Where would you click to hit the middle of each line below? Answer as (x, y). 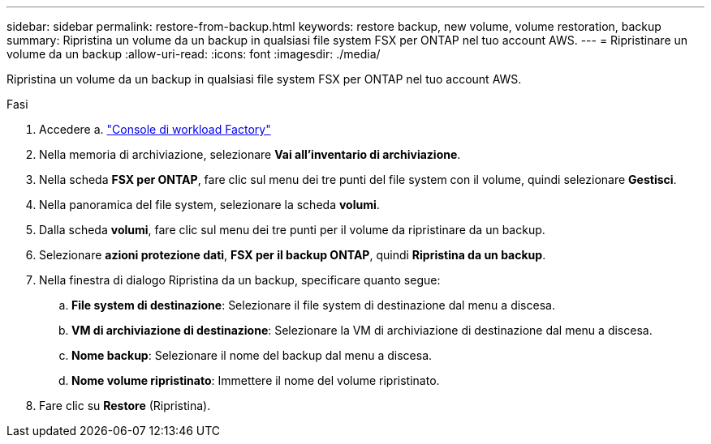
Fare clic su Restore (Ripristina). (125, 406)
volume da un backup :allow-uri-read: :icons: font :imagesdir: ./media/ (194, 54)
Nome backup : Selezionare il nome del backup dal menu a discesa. (252, 355)
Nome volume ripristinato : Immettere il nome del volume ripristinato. (256, 380)
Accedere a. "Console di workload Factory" (155, 129)
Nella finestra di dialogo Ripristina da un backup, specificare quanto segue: (240, 280)
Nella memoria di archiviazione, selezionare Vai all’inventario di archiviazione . (250, 154)
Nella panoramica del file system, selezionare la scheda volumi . (209, 205)
